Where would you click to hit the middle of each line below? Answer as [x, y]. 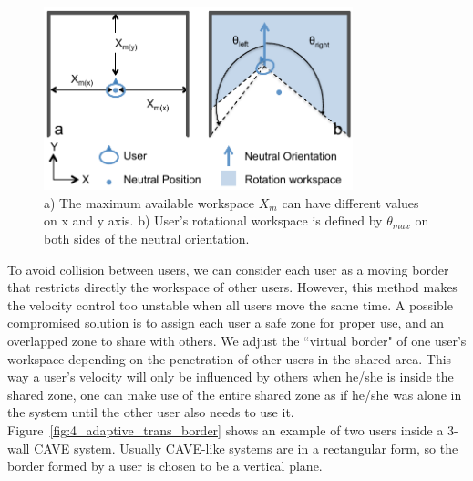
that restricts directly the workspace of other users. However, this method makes [232, 287]
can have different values [350, 202]
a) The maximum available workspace [149, 202]
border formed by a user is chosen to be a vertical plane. [165, 466]
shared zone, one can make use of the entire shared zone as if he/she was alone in [235, 394]
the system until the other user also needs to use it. [151, 412]
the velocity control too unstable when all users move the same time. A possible [230, 304]
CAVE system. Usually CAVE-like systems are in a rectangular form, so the [246, 448]
